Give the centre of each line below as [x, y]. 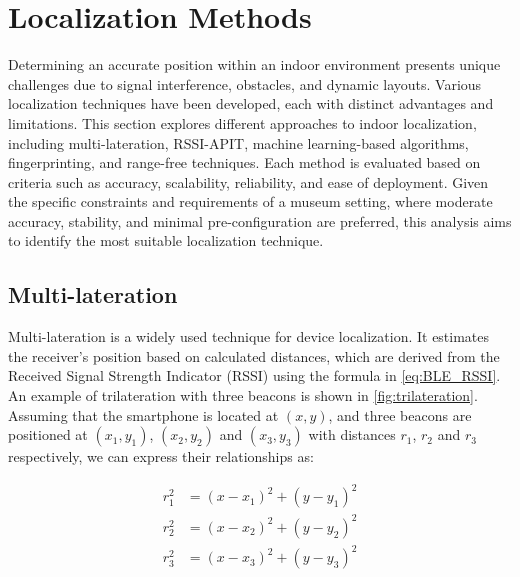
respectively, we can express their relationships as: [161, 456]
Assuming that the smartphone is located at [143, 414]
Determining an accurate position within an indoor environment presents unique [254, 64]
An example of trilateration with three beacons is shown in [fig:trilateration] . [243, 395]
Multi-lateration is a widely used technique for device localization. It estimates [249, 336]
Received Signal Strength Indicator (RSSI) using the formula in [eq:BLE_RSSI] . [254, 375]
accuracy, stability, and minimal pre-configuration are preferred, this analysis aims [260, 220]
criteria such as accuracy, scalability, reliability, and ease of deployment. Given [248, 181]
